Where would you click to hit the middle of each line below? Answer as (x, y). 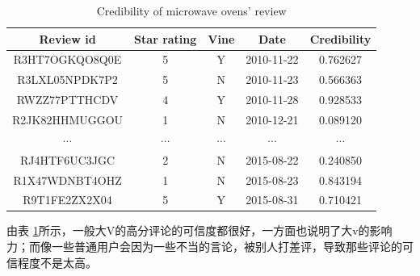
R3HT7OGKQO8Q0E (67, 59)
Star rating (166, 38)
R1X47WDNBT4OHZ (67, 180)
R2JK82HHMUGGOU (68, 119)
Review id (67, 38)
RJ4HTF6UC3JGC (67, 159)
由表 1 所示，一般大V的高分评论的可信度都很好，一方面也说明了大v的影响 (199, 230)
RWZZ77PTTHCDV (67, 100)
